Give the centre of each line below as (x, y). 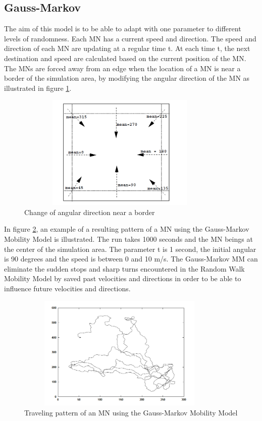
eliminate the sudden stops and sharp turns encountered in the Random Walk (124, 268)
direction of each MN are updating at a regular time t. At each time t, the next (127, 48)
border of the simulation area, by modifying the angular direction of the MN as (127, 78)
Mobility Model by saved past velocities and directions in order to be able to (123, 278)
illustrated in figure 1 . (38, 88)
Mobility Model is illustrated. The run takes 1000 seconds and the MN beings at (128, 239)
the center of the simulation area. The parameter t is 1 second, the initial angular (130, 249)
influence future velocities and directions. (67, 288)
